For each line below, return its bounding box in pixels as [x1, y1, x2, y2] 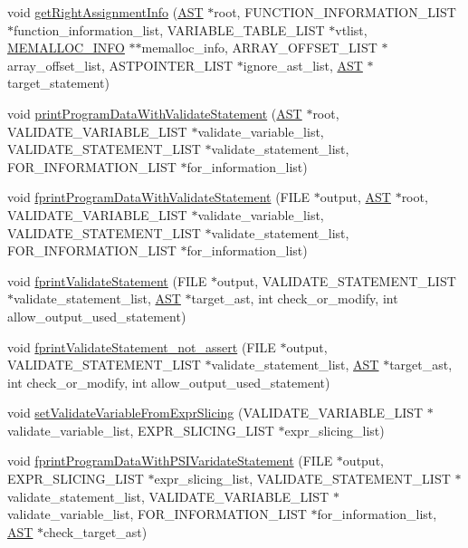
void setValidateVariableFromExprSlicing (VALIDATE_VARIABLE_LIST [7, 403, 424, 422]
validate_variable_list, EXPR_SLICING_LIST [7, 420, 274, 439]
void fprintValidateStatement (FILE [7, 271, 207, 290]
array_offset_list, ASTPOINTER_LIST [7, 55, 234, 74]
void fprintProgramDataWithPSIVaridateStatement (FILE [7, 451, 333, 470]
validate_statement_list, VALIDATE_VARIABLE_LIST [7, 486, 330, 505]
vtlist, [335, 20, 368, 39]
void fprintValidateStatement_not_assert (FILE [7, 337, 276, 356]
